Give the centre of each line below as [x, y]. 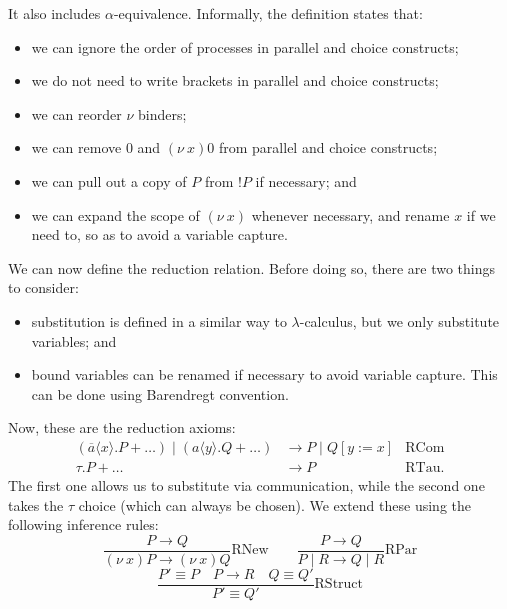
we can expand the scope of [115, 214]
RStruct [339, 584]
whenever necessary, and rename [350, 214]
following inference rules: [83, 524]
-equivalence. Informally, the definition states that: [268, 13]
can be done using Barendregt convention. [160, 393]
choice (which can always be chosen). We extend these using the [274, 504]
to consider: [43, 287]
